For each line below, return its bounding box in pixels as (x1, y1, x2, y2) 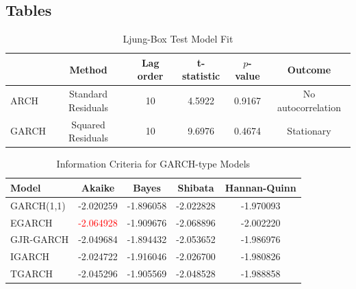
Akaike (81, 180, 115, 194)
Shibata (177, 180, 214, 194)
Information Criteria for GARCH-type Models (56, 157, 251, 171)
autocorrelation (277, 100, 341, 114)
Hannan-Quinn (225, 180, 296, 194)
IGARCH (10, 249, 50, 264)
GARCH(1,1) (10, 198, 66, 212)
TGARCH (10, 266, 53, 281)
